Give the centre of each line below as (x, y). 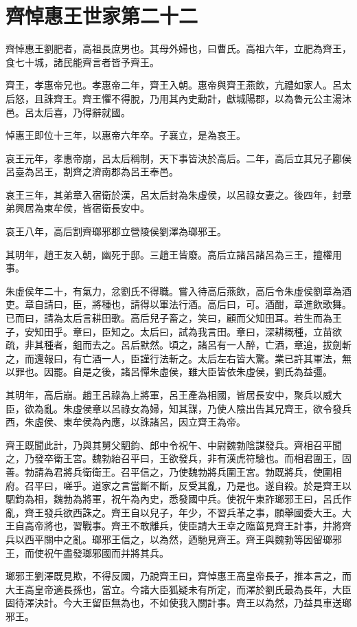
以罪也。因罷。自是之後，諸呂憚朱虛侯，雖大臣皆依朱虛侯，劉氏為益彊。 (169, 372)
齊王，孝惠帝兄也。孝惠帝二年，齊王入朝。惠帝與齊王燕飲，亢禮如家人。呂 (174, 85)
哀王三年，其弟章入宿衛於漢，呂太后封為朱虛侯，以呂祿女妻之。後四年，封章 (178, 194)
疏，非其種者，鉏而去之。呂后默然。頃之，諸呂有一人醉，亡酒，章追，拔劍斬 (178, 345)
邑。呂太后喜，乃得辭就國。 (68, 112)
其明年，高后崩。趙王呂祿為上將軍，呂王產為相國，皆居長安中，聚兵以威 (169, 395)
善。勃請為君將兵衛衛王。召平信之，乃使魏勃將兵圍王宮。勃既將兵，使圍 (169, 471)
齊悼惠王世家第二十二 (102, 15)
